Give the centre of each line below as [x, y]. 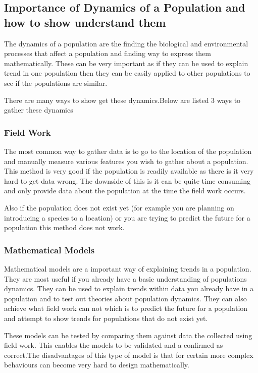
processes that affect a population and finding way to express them [108, 53]
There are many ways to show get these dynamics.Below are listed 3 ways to [122, 100]
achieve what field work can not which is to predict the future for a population [126, 308]
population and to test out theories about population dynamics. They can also [125, 298]
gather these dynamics [39, 110]
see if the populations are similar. [56, 83]
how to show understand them [85, 22]
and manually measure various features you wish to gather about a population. [126, 161]
